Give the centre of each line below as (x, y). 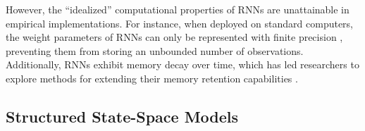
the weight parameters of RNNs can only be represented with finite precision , (174, 37)
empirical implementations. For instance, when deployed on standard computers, (180, 23)
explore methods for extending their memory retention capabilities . (152, 78)
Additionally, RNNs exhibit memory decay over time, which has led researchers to (182, 64)
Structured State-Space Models (122, 116)
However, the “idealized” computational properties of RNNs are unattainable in (178, 9)
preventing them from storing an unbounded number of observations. (155, 50)
